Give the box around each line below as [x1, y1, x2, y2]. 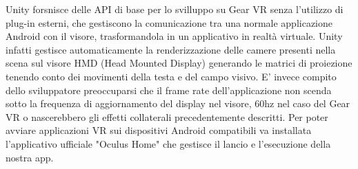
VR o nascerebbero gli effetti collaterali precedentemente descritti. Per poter [6, 109, 328, 124]
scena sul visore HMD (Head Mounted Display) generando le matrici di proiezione [6, 56, 352, 70]
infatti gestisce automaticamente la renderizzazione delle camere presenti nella [6, 42, 336, 56]
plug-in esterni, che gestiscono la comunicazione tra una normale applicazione [6, 15, 332, 30]
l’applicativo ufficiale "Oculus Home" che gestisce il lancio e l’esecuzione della [6, 136, 331, 150]
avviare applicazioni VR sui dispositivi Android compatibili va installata [6, 123, 312, 137]
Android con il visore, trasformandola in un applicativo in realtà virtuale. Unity [6, 29, 343, 43]
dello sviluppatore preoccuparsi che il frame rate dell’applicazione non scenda [6, 82, 332, 97]
